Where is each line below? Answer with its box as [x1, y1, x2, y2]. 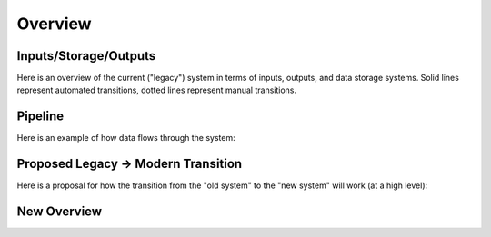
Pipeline [16, 109, 65, 124]
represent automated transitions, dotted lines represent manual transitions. [16, 84, 297, 95]
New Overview [16, 204, 103, 220]
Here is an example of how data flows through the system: [16, 133, 235, 143]
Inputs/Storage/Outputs [16, 48, 156, 64]
